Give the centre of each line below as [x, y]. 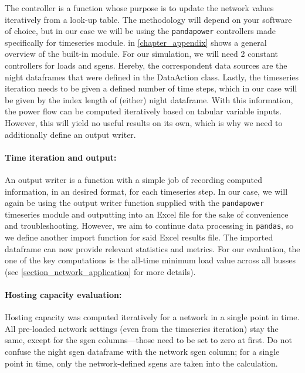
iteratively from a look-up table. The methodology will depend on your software [148, 19]
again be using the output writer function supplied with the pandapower [135, 203]
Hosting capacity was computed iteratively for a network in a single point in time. [152, 317]
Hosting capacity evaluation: [63, 295]
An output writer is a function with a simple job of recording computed [134, 179]
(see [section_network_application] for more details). [100, 271]
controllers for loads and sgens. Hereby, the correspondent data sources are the [146, 65]
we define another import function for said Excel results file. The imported [139, 237]
